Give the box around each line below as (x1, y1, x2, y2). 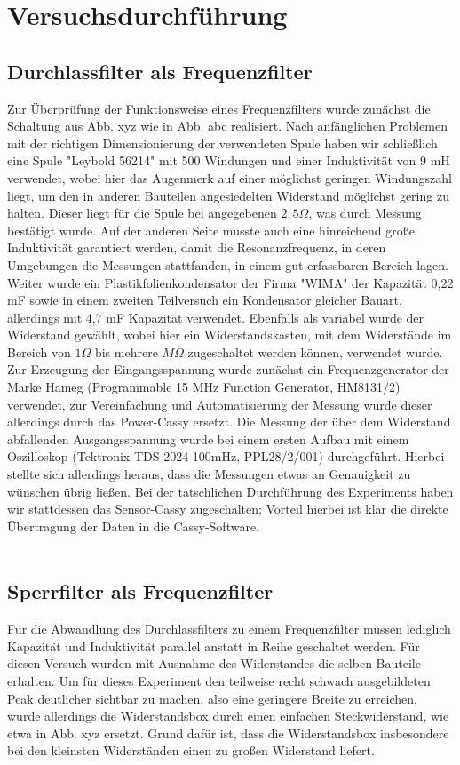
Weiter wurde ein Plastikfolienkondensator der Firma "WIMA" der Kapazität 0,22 (7, 273, 454, 291)
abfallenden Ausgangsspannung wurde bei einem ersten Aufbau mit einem (7, 429, 409, 448)
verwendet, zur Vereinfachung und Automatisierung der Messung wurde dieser (7, 394, 432, 413)
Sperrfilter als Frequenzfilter (7, 578, 274, 605)
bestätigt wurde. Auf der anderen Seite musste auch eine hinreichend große (7, 220, 415, 239)
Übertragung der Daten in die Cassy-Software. (7, 516, 260, 535)
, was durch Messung (308, 203, 422, 222)
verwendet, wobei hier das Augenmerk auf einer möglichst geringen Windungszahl (7, 168, 452, 187)
